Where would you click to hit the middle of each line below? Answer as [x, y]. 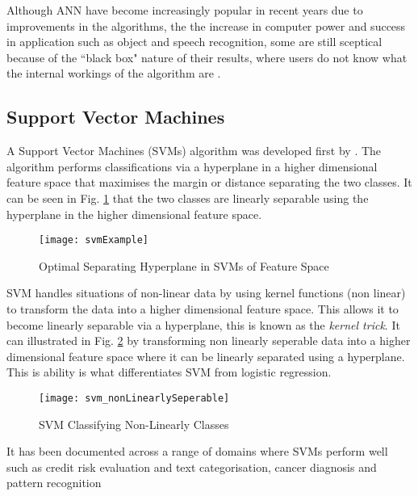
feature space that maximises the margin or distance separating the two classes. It [209, 182]
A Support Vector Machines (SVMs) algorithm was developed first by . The [194, 151]
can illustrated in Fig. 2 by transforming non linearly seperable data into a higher [209, 340]
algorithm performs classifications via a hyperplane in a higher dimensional [192, 166]
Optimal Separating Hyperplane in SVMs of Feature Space [184, 265]
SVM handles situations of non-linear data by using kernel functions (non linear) [206, 293]
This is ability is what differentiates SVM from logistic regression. [169, 372]
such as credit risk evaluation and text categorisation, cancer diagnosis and [192, 467]
